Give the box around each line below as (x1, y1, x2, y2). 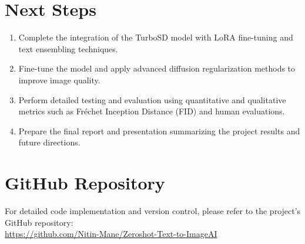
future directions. (18, 136, 81, 148)
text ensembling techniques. (18, 42, 118, 55)
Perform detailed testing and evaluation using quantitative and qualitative (18, 93, 286, 106)
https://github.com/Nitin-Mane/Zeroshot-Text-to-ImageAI (5, 228, 217, 240)
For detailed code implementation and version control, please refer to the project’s (5, 205, 301, 216)
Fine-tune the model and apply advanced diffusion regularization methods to (18, 62, 296, 74)
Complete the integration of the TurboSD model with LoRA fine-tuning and (18, 31, 293, 43)
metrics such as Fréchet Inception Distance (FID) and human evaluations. (18, 105, 285, 117)
